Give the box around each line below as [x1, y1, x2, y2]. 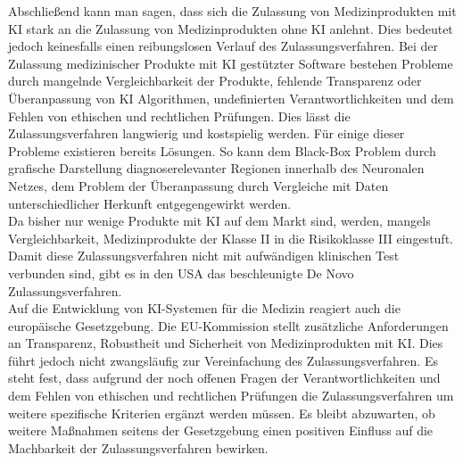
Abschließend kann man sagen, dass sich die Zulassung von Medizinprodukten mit [8, 2, 457, 20]
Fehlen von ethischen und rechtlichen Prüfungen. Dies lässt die [8, 106, 351, 125]
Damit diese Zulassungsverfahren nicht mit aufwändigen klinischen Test [8, 246, 400, 265]
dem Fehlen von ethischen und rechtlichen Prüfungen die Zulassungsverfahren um [8, 386, 454, 405]
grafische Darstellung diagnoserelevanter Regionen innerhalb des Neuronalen [8, 159, 425, 178]
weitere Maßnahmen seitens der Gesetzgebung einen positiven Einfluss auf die [8, 421, 434, 440]
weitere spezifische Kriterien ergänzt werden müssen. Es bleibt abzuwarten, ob [8, 403, 435, 422]
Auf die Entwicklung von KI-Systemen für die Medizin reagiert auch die [8, 299, 401, 318]
